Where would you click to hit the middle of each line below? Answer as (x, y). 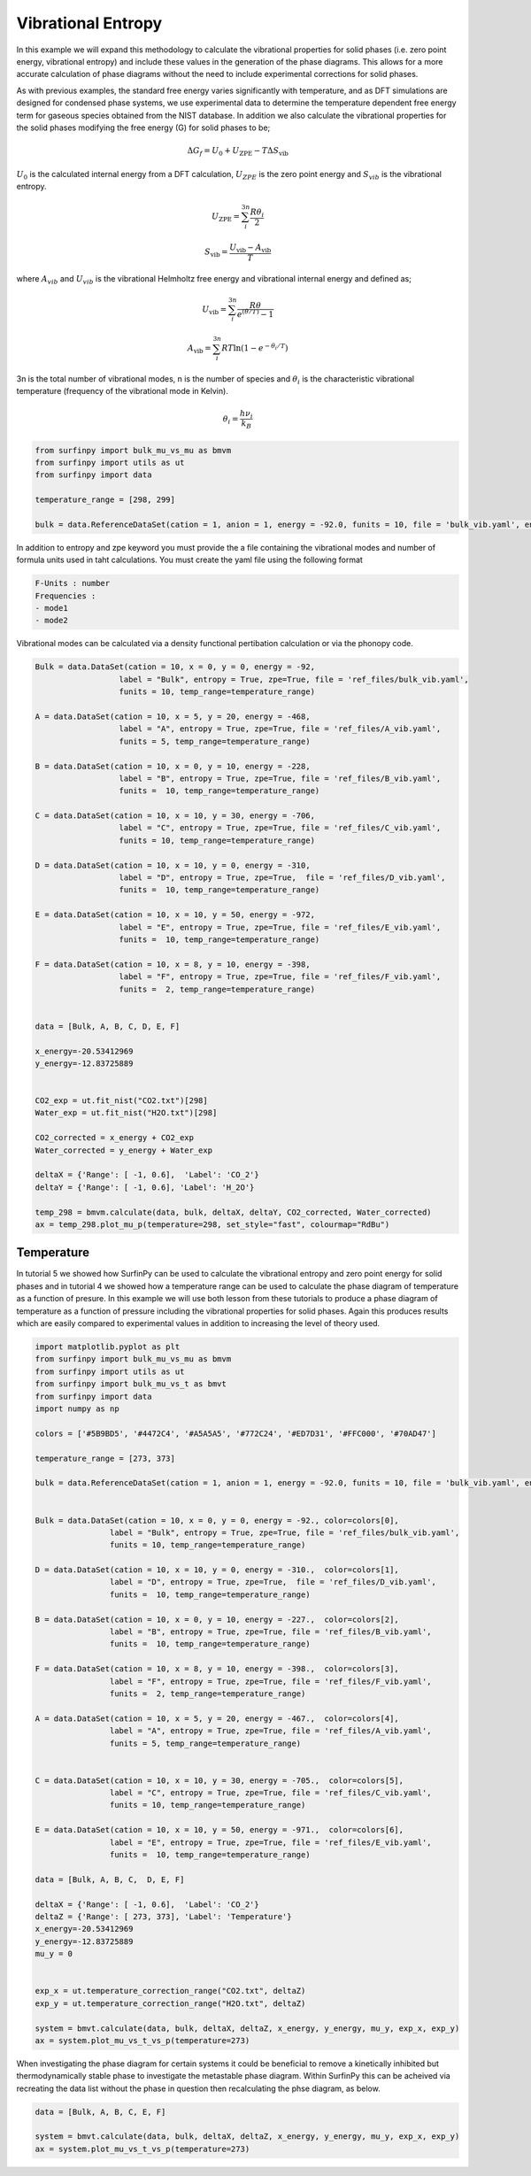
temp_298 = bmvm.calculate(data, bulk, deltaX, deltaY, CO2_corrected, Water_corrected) (234, 1212)
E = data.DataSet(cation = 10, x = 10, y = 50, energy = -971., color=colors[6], (219, 1830)
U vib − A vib (250, 248)
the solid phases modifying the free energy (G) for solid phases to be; (143, 127)
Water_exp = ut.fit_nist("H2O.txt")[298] (126, 1113)
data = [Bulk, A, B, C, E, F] (100, 2112)
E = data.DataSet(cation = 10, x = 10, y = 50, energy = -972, (175, 915)
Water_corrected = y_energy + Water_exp (123, 1150)
